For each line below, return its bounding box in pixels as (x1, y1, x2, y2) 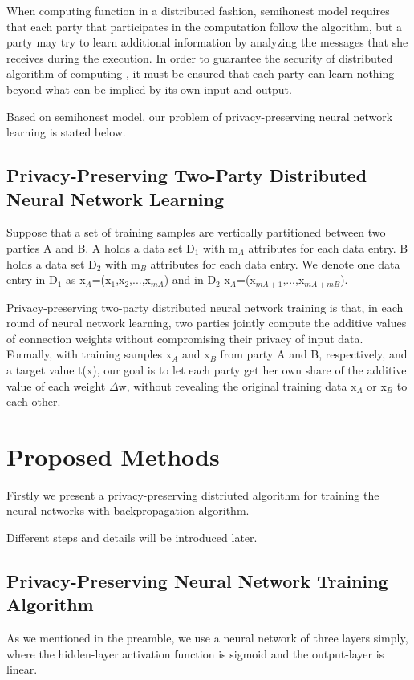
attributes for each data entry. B (248, 239, 408, 256)
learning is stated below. (6, 123, 126, 140)
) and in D (164, 271, 217, 288)
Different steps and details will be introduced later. (6, 529, 258, 546)
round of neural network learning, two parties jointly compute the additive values (6, 314, 407, 331)
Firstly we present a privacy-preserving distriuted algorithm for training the (6, 486, 379, 503)
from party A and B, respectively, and (220, 346, 408, 362)
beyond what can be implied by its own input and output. (6, 80, 292, 97)
